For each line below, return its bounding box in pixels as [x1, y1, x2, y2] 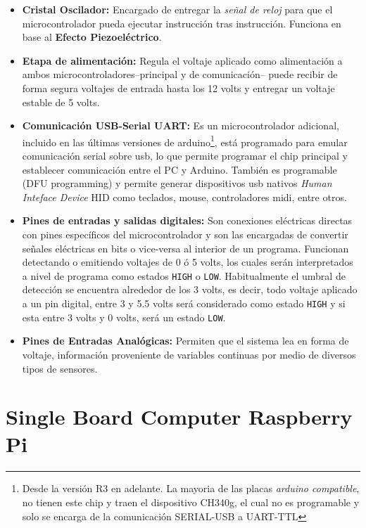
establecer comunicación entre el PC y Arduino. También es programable [22, 162, 337, 176]
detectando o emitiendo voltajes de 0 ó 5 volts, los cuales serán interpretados [22, 255, 353, 269]
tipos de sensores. [22, 361, 98, 375]
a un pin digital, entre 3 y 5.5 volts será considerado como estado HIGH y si [22, 296, 346, 310]
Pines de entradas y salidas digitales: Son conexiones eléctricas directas [22, 213, 353, 228]
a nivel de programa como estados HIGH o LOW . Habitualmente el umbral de [22, 268, 346, 283]
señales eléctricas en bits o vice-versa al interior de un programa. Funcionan [22, 240, 349, 255]
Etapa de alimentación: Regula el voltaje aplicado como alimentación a [22, 53, 343, 67]
